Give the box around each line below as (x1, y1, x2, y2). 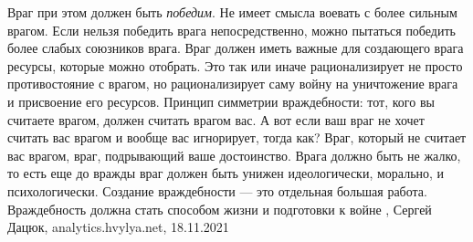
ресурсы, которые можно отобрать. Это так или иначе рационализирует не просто (7, 56, 463, 75)
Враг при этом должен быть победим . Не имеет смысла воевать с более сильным (7, 3, 457, 21)
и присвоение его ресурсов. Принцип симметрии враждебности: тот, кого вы (7, 91, 435, 110)
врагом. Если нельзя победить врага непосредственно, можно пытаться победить (7, 20, 456, 39)
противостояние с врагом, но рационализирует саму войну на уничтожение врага (7, 74, 458, 93)
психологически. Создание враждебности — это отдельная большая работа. (7, 181, 427, 200)
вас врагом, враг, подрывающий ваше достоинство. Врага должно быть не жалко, (7, 145, 461, 164)
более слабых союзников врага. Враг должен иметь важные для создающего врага (7, 38, 464, 58)
